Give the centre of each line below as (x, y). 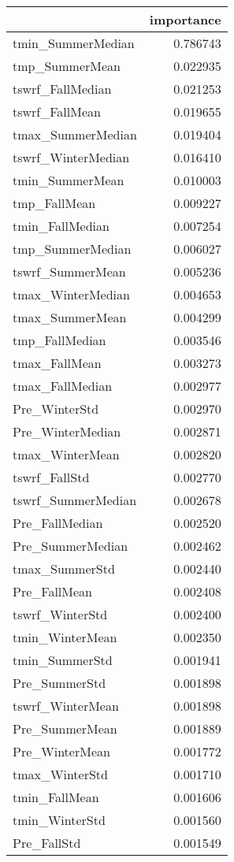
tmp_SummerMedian (72, 249)
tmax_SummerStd (64, 568)
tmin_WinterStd (59, 820)
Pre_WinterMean (61, 751)
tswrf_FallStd (51, 477)
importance (185, 19)
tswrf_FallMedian (62, 89)
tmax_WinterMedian (71, 294)
